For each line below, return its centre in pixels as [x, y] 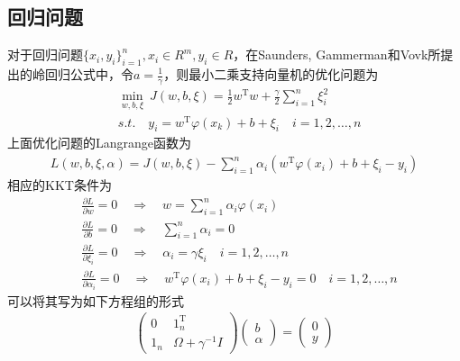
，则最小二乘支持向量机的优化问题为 [271, 74]
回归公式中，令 [89, 74]
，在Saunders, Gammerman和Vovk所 [337, 54]
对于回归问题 [45, 54]
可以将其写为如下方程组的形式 [96, 300]
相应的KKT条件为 [60, 185]
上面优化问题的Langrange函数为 [100, 143]
